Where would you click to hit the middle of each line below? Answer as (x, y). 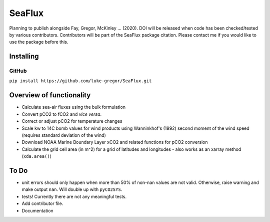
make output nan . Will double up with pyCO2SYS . (72, 189)
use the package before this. (39, 42)
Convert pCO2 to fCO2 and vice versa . (62, 114)
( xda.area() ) (37, 156)
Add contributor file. (42, 203)
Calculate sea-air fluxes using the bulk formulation (74, 107)
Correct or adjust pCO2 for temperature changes (72, 121)
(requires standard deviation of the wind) (64, 135)
